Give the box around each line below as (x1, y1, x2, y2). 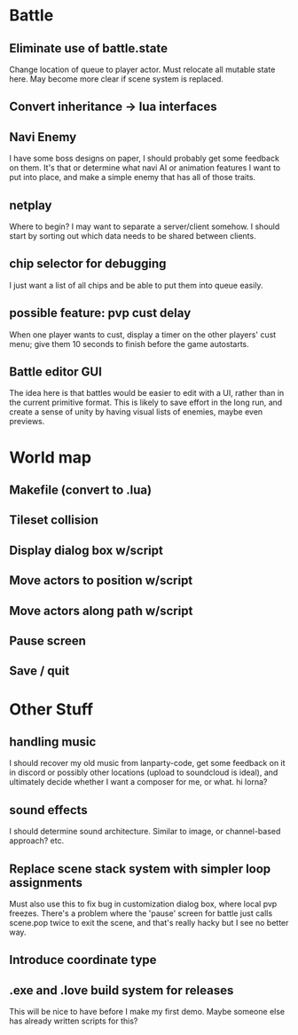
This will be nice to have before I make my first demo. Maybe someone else (9, 1007, 286, 1017)
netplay (9, 197, 52, 213)
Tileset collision (9, 512, 99, 528)
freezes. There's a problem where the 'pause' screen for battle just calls (9, 908, 273, 919)
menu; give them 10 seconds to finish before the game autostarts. (9, 338, 250, 349)
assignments (9, 875, 82, 890)
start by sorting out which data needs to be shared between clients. (9, 231, 256, 241)
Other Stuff (9, 699, 94, 719)
